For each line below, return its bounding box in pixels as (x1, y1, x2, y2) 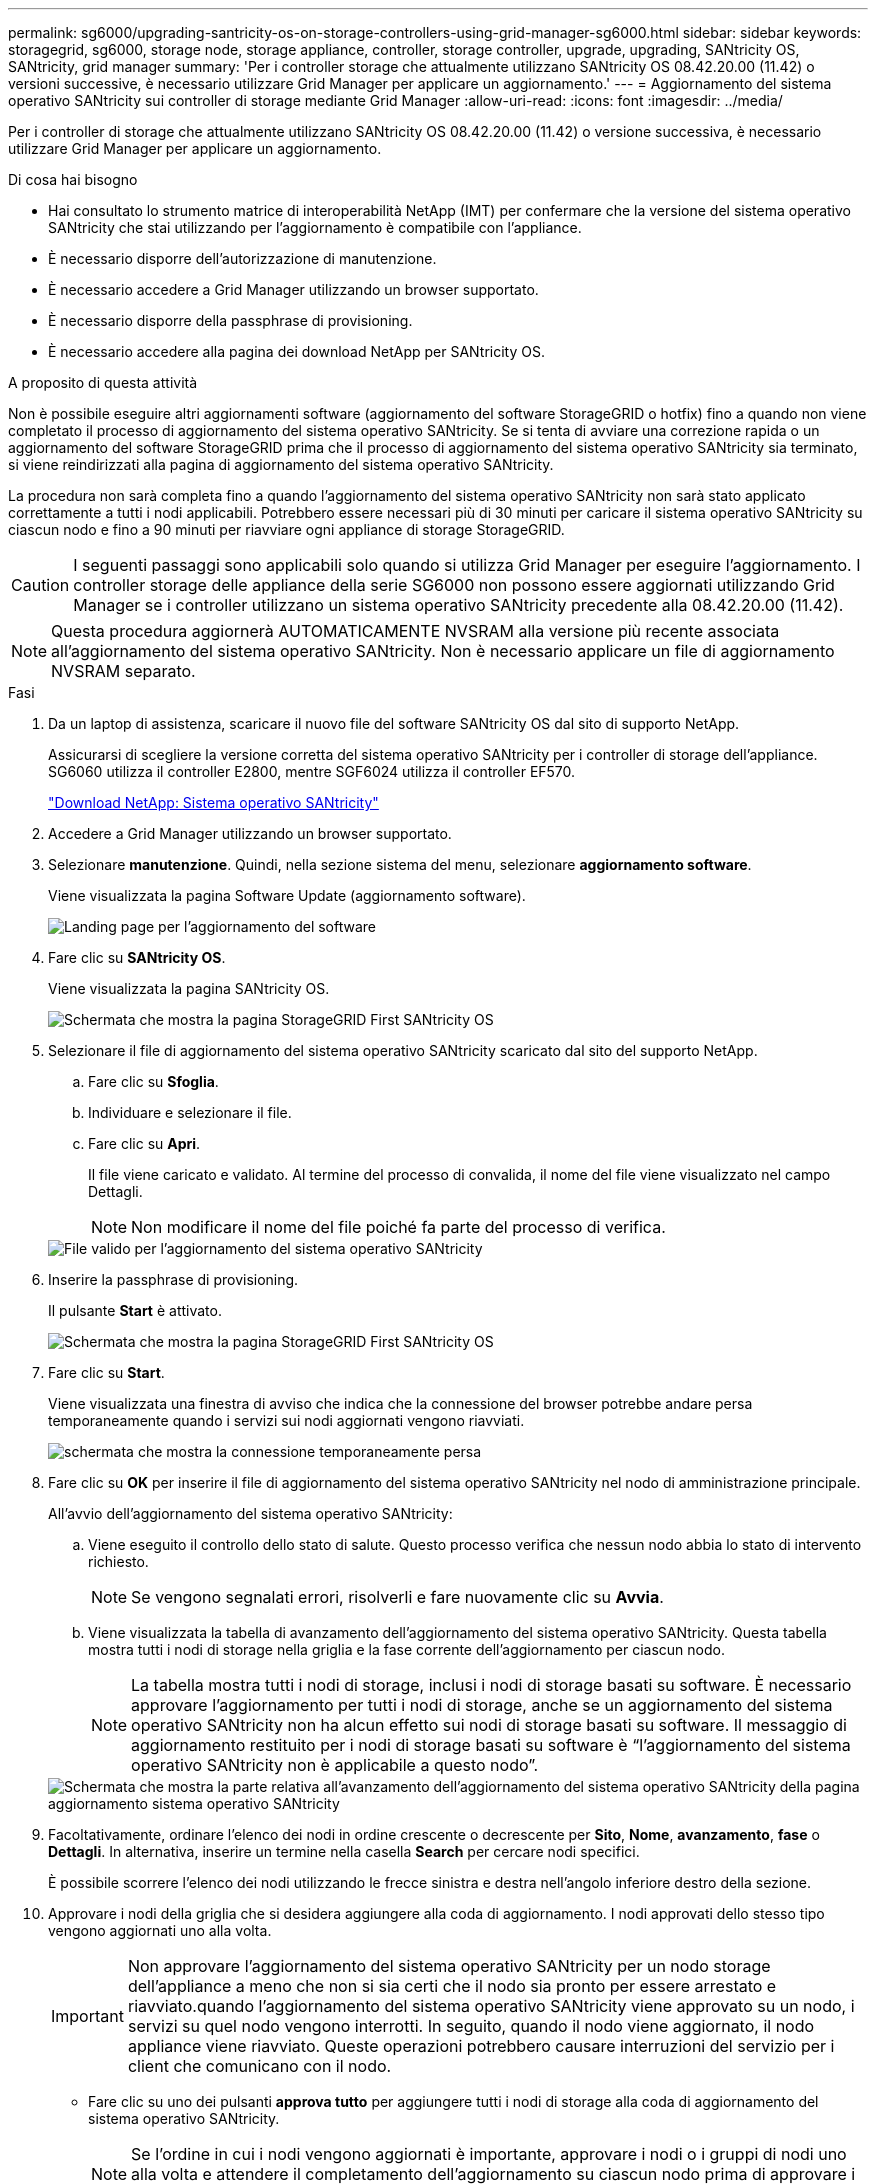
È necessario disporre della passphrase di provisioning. (48, 312, 413, 329)
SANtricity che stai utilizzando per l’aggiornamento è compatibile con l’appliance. (48, 219, 582, 236)
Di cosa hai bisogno (8, 171, 138, 188)
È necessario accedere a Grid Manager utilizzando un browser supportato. (48, 281, 539, 298)
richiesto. (88, 1553, 149, 1570)
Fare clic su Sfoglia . (88, 1073, 219, 1090)
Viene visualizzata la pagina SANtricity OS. (48, 980, 330, 997)
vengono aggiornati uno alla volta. (48, 1922, 272, 1939)
